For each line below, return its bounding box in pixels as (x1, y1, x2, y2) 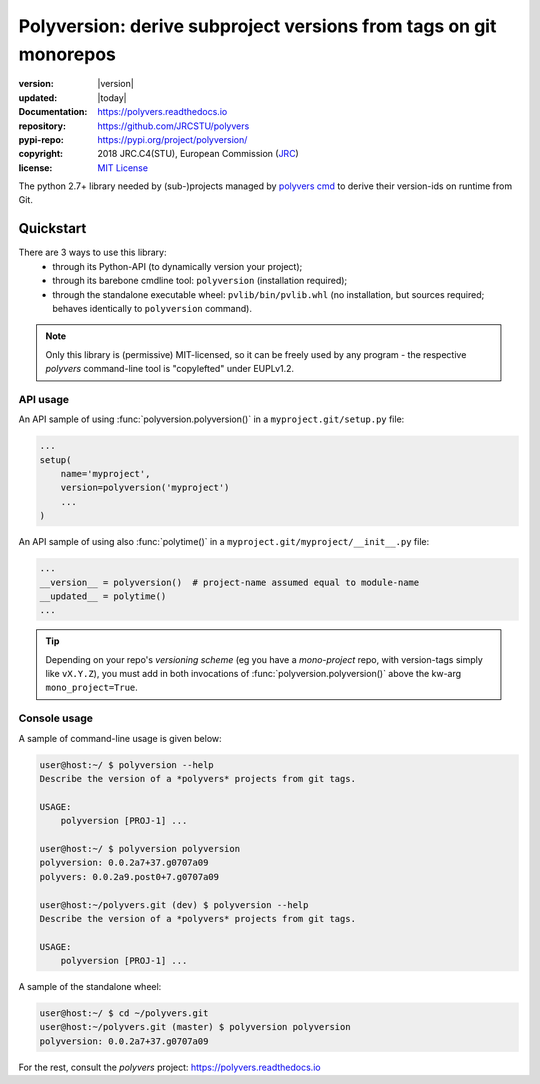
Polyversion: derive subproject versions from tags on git (18, 15, 497, 37)
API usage (18, 392, 70, 406)
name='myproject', (60, 468, 151, 480)
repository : (18, 120, 67, 132)
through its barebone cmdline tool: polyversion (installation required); (52, 275, 348, 287)
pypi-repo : (18, 133, 64, 145)
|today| (97, 91, 127, 104)
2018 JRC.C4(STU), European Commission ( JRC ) (97, 148, 299, 160)
